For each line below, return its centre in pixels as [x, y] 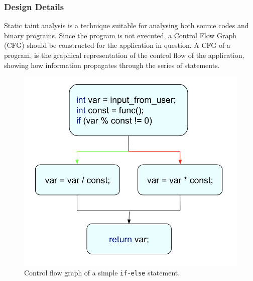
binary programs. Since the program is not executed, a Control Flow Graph [120, 35]
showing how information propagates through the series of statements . [112, 65]
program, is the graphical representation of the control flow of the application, [124, 55]
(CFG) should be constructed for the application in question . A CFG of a [117, 45]
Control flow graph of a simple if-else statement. [102, 273]
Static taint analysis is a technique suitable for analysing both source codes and [126, 25]
